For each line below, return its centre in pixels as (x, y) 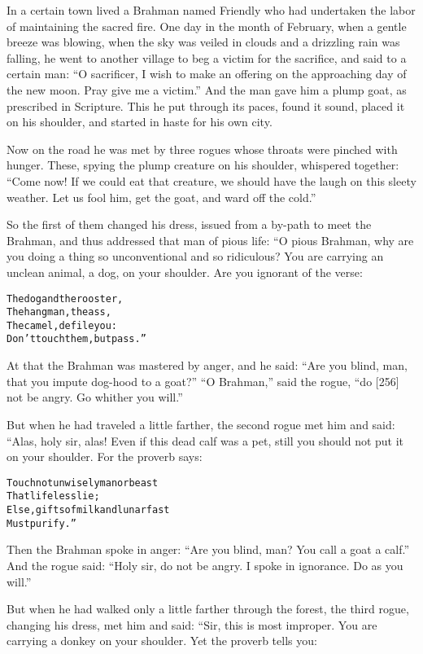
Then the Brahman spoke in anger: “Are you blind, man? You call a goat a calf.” (208, 549)
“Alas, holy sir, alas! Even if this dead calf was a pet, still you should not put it (205, 440)
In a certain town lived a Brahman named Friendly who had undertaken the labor (211, 10)
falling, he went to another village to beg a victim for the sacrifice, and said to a (207, 57)
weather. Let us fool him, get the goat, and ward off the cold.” (161, 197)
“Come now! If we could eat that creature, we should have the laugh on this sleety (211, 180)
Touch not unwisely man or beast (83, 483)
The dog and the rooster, (65, 298)
